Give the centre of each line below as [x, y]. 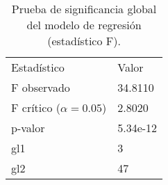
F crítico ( [36, 107]
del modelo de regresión [84, 25]
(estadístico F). [84, 41]
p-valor [28, 128]
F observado [41, 87]
